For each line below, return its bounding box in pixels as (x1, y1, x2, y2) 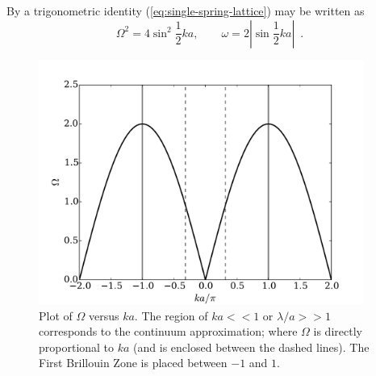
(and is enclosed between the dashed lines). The (133, 338, 370, 355)
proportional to (39, 338, 115, 355)
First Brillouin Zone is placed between (39, 354, 228, 371)
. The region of (134, 307, 208, 324)
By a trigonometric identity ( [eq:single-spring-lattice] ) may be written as (6, 2, 365, 19)
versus (88, 307, 119, 324)
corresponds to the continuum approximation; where (39, 323, 298, 340)
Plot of (39, 307, 73, 324)
